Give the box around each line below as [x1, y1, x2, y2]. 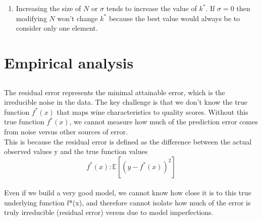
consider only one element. [16, 23, 98, 33]
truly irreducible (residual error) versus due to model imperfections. [4, 207, 214, 217]
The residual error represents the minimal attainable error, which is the [4, 87, 225, 97]
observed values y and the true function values [4, 146, 148, 157]
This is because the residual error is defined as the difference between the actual [4, 136, 252, 146]
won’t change [57, 13, 98, 23]
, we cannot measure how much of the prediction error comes [69, 116, 258, 127]
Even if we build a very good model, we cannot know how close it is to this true [4, 187, 251, 198]
